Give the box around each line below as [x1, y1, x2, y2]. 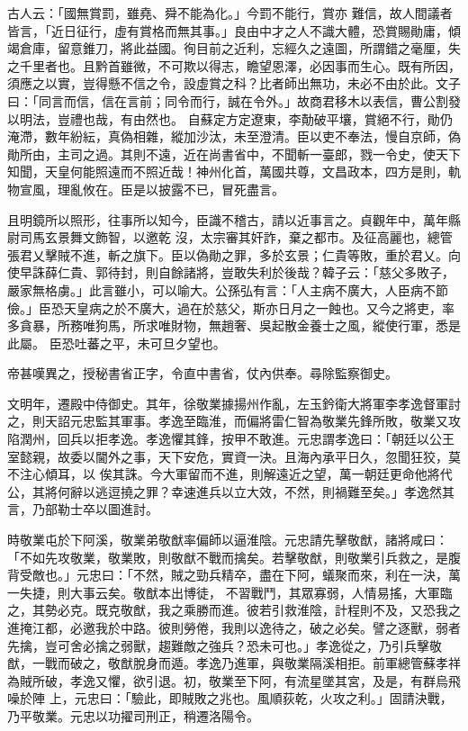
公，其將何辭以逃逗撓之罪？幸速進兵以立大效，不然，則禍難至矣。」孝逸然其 [7, 482, 454, 501]
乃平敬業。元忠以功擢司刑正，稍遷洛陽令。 [7, 706, 259, 725]
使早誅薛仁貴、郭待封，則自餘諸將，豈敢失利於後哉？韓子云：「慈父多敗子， [7, 263, 454, 282]
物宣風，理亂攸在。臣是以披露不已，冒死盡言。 [7, 179, 284, 198]
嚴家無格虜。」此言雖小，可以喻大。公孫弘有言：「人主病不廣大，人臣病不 [7, 280, 436, 299]
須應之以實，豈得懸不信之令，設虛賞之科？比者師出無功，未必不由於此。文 [7, 74, 448, 93]
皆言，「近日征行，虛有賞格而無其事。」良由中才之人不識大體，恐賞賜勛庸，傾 [7, 21, 461, 40]
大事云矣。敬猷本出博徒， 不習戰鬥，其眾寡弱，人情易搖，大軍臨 [69, 582, 453, 601]
